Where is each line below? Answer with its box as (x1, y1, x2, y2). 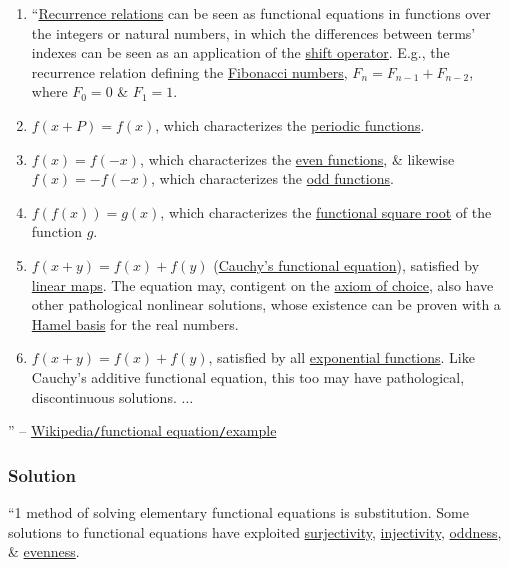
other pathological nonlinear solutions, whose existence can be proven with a (31, 294, 501, 315)
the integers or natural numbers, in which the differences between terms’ (31, 22, 476, 43)
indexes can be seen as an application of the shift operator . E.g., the (31, 42, 450, 63)
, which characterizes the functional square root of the (160, 201, 492, 222)
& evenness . (8, 541, 80, 562)
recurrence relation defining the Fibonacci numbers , (31, 61, 348, 82)
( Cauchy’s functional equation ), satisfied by (213, 254, 480, 275)
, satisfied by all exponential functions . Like (208, 347, 475, 368)
